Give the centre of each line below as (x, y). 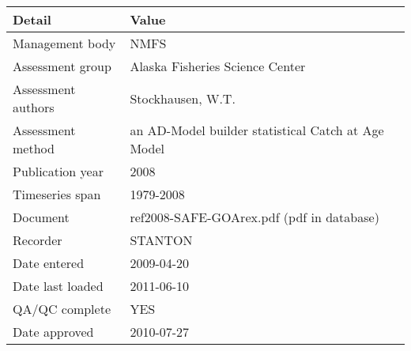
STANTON (161, 240)
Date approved (53, 332)
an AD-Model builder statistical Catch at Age (257, 130)
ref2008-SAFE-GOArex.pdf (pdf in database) (255, 217)
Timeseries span (57, 194)
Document (41, 217)
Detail (32, 19)
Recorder (38, 240)
